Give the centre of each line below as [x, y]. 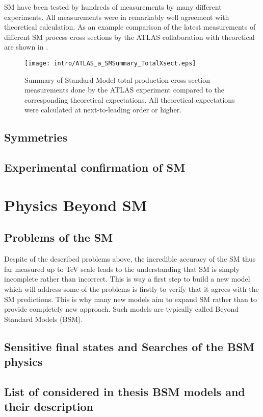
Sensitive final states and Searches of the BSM [129, 346]
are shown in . [26, 47]
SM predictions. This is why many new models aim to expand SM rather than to [130, 299]
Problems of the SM [59, 237]
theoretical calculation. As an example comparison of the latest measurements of [130, 27]
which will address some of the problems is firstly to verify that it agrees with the [131, 288]
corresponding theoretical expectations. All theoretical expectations [130, 99]
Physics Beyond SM [76, 205]
